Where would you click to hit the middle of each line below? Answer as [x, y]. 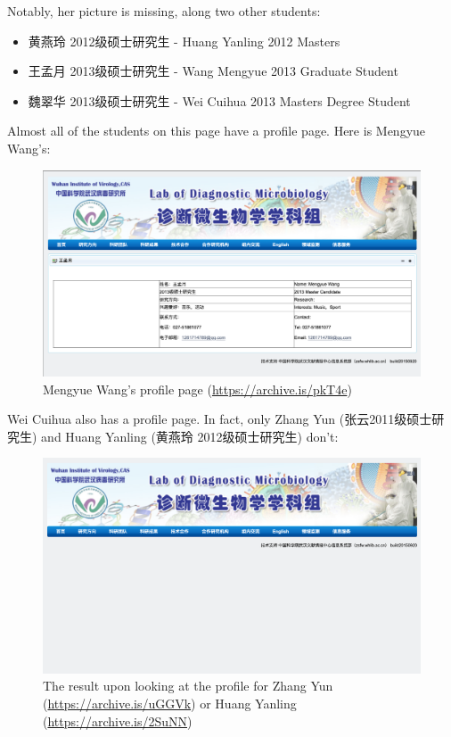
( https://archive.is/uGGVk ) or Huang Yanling [170, 703]
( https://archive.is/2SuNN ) [118, 720]
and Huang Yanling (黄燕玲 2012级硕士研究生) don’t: [190, 436]
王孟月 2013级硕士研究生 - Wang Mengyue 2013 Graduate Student [213, 71]
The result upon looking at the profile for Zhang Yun [188, 686]
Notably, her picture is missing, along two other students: [164, 11]
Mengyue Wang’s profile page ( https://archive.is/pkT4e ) [197, 389]
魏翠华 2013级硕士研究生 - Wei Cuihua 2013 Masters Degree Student [219, 100]
